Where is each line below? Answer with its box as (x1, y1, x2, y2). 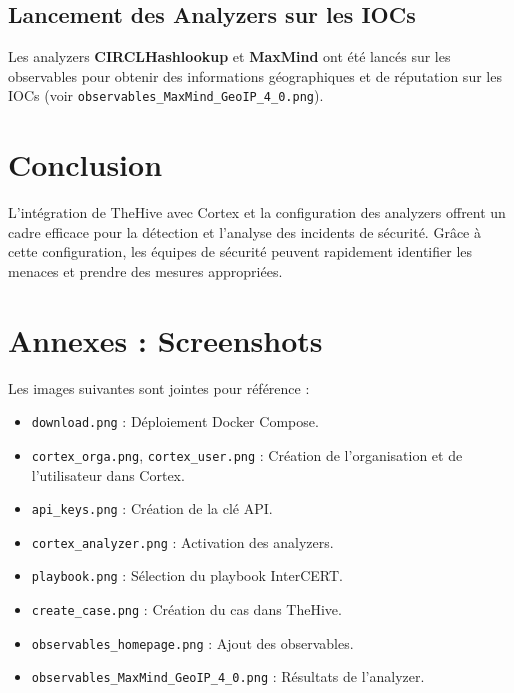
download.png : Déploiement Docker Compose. (31, 411, 319, 432)
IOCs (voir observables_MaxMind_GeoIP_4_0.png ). (8, 85, 324, 106)
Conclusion (8, 144, 163, 185)
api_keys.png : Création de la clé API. (31, 498, 273, 519)
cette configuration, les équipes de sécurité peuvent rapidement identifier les (8, 241, 473, 262)
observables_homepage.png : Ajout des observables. (31, 632, 354, 653)
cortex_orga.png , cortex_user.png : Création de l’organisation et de (31, 444, 463, 465)
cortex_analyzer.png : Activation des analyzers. (31, 531, 334, 552)
